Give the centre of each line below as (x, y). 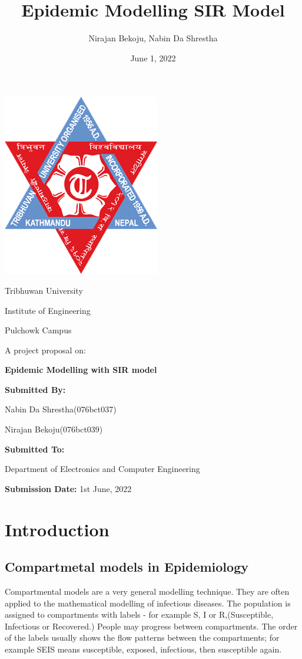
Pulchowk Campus (38, 330)
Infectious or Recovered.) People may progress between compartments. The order (151, 626)
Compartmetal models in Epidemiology (127, 567)
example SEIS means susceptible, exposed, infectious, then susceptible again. (143, 649)
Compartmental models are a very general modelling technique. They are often (147, 591)
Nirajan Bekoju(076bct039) (54, 429)
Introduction (57, 529)
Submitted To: (35, 449)
